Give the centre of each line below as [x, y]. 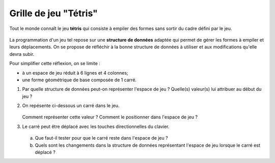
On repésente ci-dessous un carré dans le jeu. [71, 106]
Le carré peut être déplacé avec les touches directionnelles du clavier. [96, 126]
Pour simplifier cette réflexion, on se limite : [55, 63]
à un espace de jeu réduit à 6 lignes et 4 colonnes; [75, 73]
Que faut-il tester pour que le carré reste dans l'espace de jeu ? [101, 138]
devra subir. [22, 54]
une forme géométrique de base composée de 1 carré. [79, 80]
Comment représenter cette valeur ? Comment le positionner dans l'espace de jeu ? [110, 117]
